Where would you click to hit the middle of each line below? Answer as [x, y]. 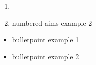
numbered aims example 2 [52, 23]
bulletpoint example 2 [46, 56]
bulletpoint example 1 [46, 40]
